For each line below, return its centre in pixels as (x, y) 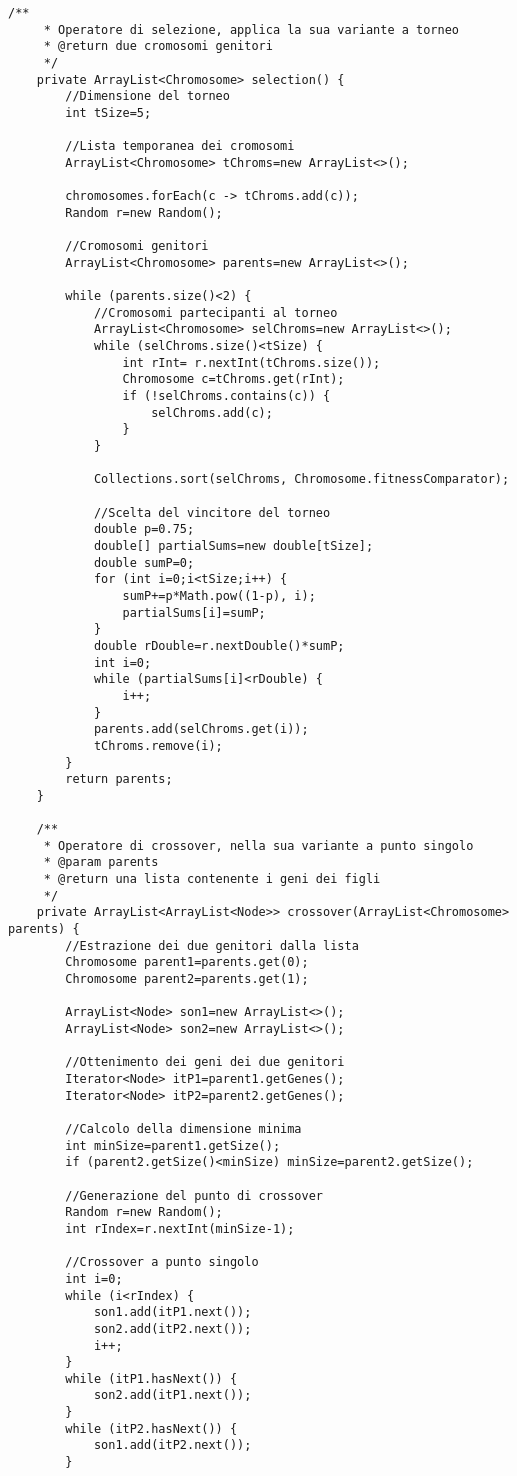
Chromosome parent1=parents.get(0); (187, 962)
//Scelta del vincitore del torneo (212, 512)
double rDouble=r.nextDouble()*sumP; (219, 645)
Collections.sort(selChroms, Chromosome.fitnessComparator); (301, 479)
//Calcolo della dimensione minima (183, 1128)
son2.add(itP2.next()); (172, 1328)
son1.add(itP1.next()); (172, 1312)
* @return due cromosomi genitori (158, 46)
